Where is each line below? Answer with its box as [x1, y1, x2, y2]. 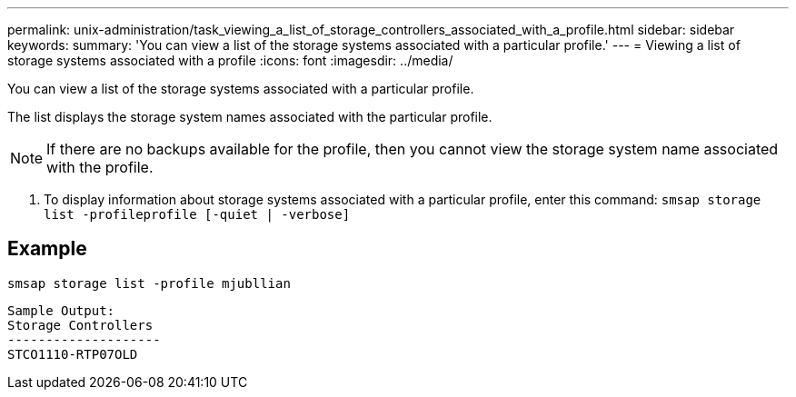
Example [7, 237, 87, 261]
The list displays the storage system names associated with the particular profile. [7, 109, 493, 124]
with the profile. [46, 158, 154, 176]
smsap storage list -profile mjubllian [7, 275, 291, 291]
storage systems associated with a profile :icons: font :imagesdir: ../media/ [7, 53, 453, 68]
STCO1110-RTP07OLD [7, 346, 138, 362]
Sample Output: [7, 303, 115, 318]
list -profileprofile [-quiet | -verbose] [44, 207, 351, 222]
